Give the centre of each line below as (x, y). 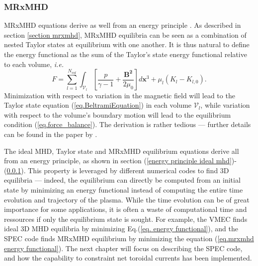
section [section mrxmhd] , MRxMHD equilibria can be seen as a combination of (125, 34)
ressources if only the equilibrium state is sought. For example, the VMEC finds (126, 219)
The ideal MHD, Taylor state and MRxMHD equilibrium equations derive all (122, 151)
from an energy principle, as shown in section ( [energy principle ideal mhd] (118, 161)
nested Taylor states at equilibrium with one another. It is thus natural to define (127, 44)
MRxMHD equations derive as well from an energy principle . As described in (123, 25)
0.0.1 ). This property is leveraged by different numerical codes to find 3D (118, 170)
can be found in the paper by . (51, 134)
